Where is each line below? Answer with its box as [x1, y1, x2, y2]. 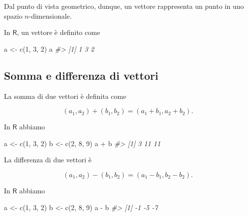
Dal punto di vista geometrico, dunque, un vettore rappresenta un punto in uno [4, 1, 244, 11]
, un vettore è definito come [17, 27, 100, 37]
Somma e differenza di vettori [4, 67, 158, 83]
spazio [4, 10, 23, 21]
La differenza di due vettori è [4, 154, 92, 165]
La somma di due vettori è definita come [4, 91, 126, 101]
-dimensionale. [29, 10, 72, 21]
